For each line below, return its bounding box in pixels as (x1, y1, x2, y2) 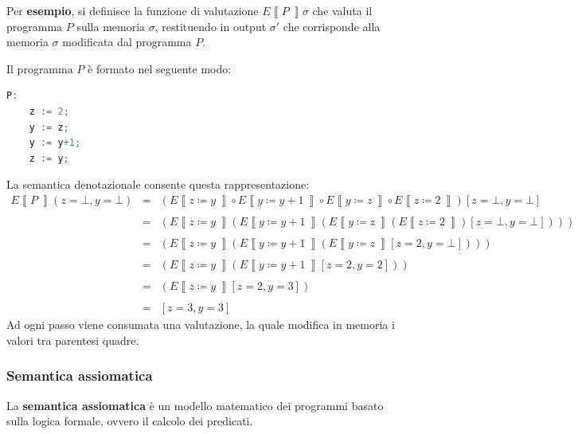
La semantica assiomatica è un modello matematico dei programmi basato (6, 397, 384, 413)
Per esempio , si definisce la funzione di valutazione (6, 2, 259, 18)
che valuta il (312, 2, 373, 18)
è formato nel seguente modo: (88, 60, 232, 76)
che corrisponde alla (283, 18, 381, 34)
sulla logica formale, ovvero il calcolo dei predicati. (6, 412, 253, 429)
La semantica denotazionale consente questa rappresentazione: (6, 176, 310, 193)
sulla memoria (76, 18, 146, 34)
